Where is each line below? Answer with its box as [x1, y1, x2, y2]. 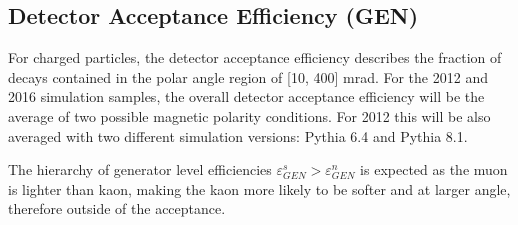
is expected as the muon [360, 159, 508, 180]
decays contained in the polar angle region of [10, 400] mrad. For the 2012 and [8, 66, 488, 87]
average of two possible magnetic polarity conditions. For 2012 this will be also [8, 105, 491, 126]
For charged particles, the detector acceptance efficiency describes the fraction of [8, 47, 502, 68]
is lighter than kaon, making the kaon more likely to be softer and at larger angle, [8, 178, 511, 199]
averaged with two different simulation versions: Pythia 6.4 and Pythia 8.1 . [8, 125, 468, 146]
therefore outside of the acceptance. [8, 198, 226, 219]
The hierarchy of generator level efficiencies [8, 159, 272, 180]
